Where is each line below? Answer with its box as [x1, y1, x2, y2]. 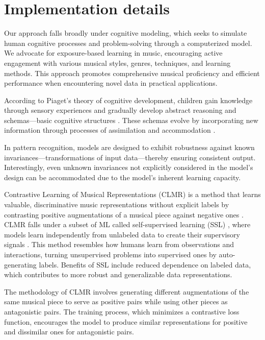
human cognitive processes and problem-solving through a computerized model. [4, 37, 252, 48]
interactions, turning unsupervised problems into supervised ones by [4, 249, 217, 259]
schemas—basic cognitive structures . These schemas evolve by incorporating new [4, 114, 258, 125]
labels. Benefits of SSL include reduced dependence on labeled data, [39, 259, 251, 270]
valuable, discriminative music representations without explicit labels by [4, 199, 229, 210]
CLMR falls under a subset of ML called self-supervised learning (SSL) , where [4, 219, 251, 230]
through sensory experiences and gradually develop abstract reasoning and [4, 105, 236, 115]
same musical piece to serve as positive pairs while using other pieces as [4, 296, 228, 307]
